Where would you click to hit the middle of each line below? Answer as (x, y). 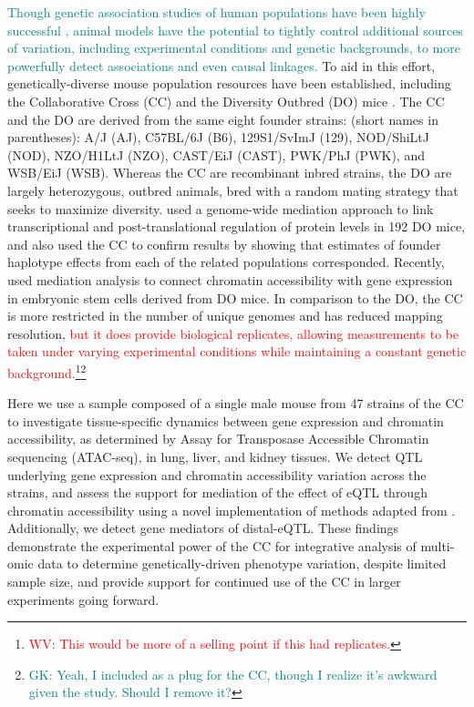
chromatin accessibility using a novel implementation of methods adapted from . (232, 510)
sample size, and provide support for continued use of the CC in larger (204, 582)
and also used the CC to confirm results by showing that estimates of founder (224, 244)
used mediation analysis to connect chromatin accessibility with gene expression (230, 279)
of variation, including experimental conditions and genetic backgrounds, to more (234, 48)
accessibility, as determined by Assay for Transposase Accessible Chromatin (218, 439)
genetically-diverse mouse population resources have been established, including (229, 83)
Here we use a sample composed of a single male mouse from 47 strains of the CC (236, 403)
